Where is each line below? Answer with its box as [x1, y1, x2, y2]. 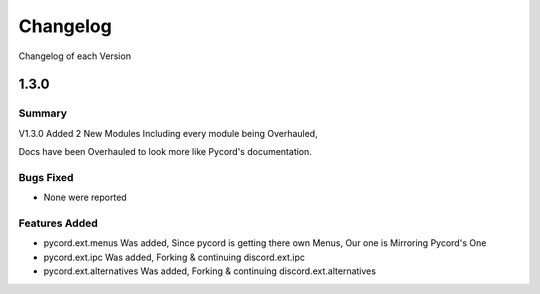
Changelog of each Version [18, 50, 132, 62]
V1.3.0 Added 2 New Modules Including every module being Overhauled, [18, 127, 319, 139]
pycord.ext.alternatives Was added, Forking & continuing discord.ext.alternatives [43, 265, 377, 277]
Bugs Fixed [18, 170, 74, 184]
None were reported [43, 191, 127, 204]
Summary [18, 106, 68, 120]
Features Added [18, 216, 99, 230]
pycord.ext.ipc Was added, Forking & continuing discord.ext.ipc [43, 251, 305, 263]
